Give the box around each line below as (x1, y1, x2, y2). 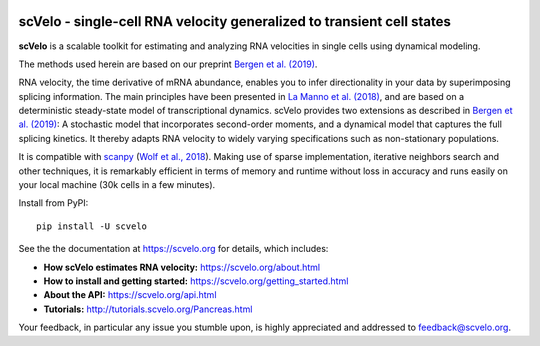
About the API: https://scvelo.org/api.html (43, 289, 217, 301)
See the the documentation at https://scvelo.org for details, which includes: (18, 243, 329, 255)
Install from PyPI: (18, 197, 89, 209)
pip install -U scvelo (36, 220, 148, 232)
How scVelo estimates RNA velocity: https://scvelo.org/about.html (43, 261, 320, 273)
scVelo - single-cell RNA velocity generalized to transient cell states (18, 13, 452, 30)
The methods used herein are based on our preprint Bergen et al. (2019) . (18, 58, 318, 70)
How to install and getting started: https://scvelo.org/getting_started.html (43, 275, 349, 287)
